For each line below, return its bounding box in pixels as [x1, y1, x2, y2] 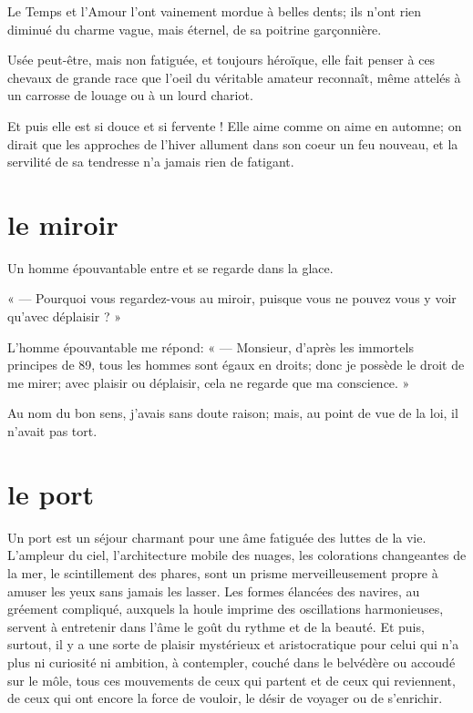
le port [7, 474, 95, 512]
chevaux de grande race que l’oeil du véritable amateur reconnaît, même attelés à [7, 67, 461, 87]
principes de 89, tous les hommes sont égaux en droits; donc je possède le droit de [7, 355, 465, 374]
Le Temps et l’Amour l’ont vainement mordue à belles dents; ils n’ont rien [7, 2, 422, 20]
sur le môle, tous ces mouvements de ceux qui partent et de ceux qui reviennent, [7, 670, 456, 689]
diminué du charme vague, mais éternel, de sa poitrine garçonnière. [7, 19, 382, 38]
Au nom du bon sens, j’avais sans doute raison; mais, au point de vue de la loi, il [7, 403, 458, 423]
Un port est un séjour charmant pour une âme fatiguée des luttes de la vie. [7, 527, 427, 546]
